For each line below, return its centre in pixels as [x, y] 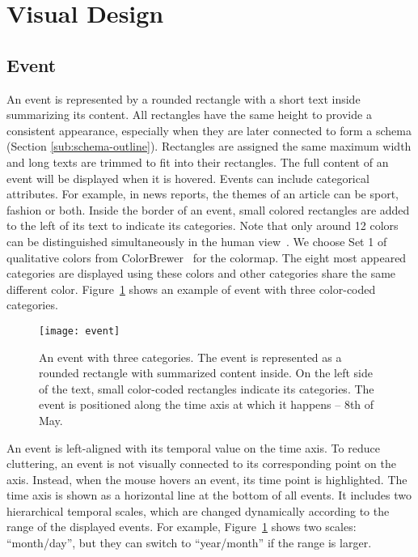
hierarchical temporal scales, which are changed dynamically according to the [198, 510]
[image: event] [80, 331]
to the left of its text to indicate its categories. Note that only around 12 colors [203, 225]
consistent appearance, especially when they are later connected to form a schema [209, 130]
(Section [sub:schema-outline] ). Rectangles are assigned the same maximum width [209, 146]
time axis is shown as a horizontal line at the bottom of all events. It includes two [209, 495]
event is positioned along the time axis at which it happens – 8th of [207, 404]
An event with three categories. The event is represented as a [190, 357]
